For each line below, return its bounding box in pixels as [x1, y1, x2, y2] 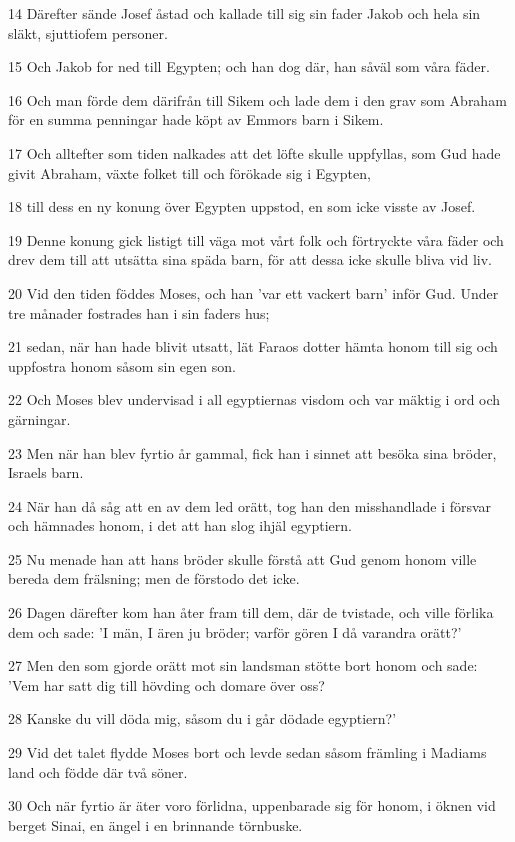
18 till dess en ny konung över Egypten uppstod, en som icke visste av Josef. [8, 196, 476, 217]
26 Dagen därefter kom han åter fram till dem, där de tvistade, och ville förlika [8, 602, 494, 623]
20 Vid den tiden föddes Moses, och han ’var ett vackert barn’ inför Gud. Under [8, 282, 499, 303]
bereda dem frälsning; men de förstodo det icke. [8, 568, 300, 589]
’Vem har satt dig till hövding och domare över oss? [8, 674, 325, 695]
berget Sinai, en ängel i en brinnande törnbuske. [8, 814, 303, 835]
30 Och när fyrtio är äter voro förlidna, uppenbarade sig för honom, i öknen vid [8, 795, 496, 816]
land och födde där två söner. [8, 761, 188, 782]
